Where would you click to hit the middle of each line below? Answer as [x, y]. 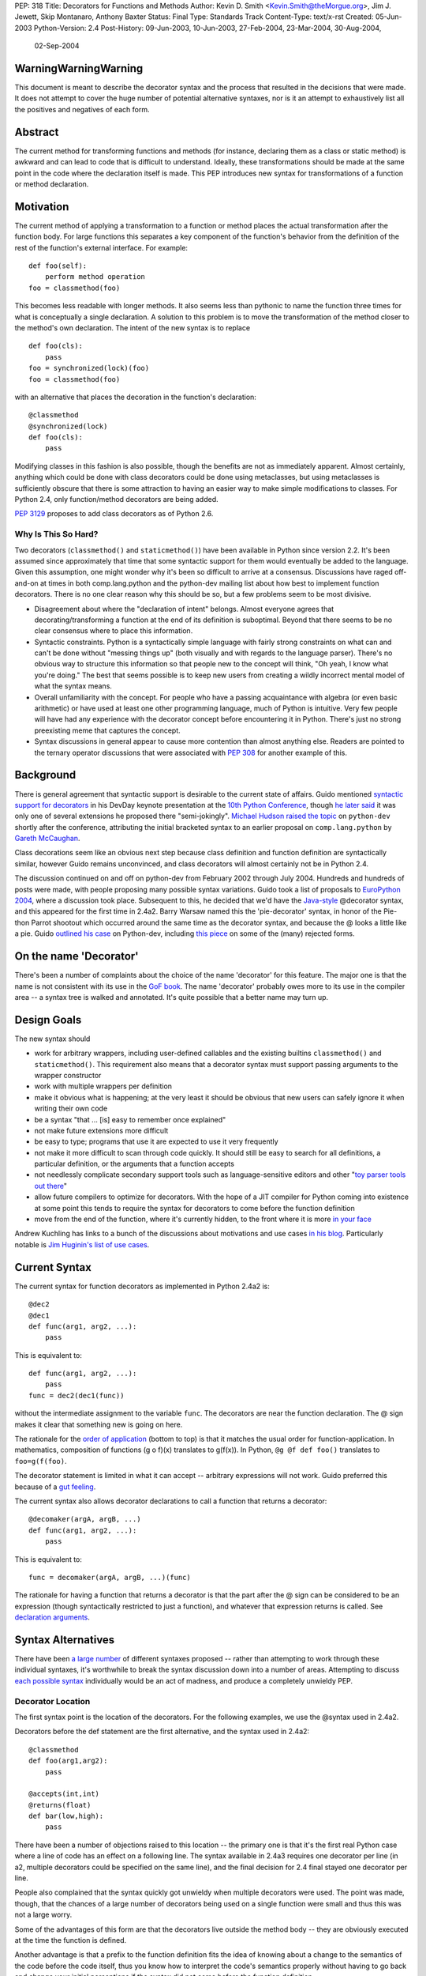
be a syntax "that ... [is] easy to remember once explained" [130, 1119]
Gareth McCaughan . [47, 839]
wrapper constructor [68, 1075]
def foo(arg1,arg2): [68, 1761]
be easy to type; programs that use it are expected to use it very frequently [157, 1141]
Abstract [37, 132]
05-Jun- [389, 17]
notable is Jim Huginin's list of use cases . [82, 1244]
